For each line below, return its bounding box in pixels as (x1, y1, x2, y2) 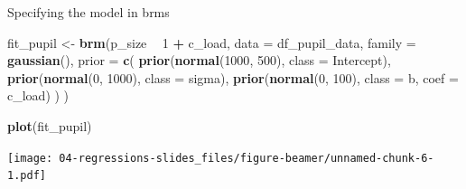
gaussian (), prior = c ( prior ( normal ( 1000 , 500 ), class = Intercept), (7, 51, 391, 70)
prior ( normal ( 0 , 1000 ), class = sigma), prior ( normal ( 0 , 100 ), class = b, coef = (7, 68, 459, 87)
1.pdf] (7, 169, 46, 183)
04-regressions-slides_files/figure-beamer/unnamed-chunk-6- (59, 151, 434, 165)
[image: (7, 151, 53, 165)
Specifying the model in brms (7, 3, 170, 21)
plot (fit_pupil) (7, 116, 92, 135)
